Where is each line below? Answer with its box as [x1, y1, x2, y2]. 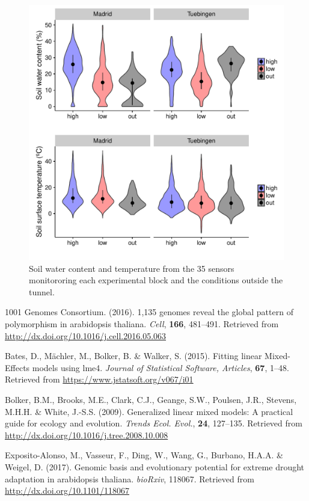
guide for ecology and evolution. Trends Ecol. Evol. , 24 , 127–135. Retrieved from [5, 417, 302, 429]
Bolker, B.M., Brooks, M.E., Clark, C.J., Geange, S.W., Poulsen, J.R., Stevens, [5, 393, 297, 405]
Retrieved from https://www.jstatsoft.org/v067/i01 [5, 373, 194, 386]
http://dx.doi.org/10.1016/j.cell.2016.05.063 [5, 329, 167, 342]
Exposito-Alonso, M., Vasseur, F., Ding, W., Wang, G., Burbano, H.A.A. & [5, 449, 283, 461]
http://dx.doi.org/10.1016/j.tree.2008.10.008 [5, 428, 168, 441]
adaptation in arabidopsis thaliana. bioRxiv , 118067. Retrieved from [5, 472, 254, 485]
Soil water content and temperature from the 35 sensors [29, 262, 234, 274]
